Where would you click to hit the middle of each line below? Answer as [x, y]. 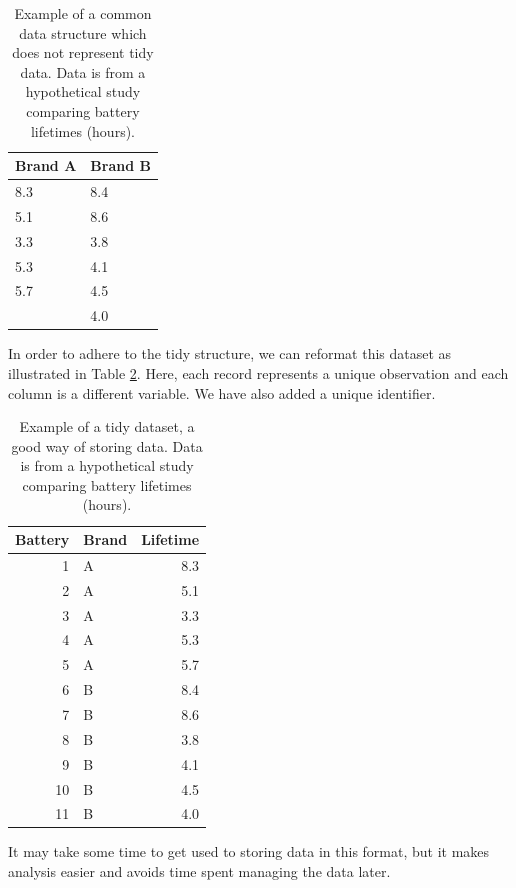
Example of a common [83, 13]
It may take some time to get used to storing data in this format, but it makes [249, 851]
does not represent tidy [83, 52]
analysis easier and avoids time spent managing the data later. [199, 871]
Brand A [46, 165]
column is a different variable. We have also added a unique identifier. [222, 392]
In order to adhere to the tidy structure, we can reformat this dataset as [230, 353]
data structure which [83, 32]
